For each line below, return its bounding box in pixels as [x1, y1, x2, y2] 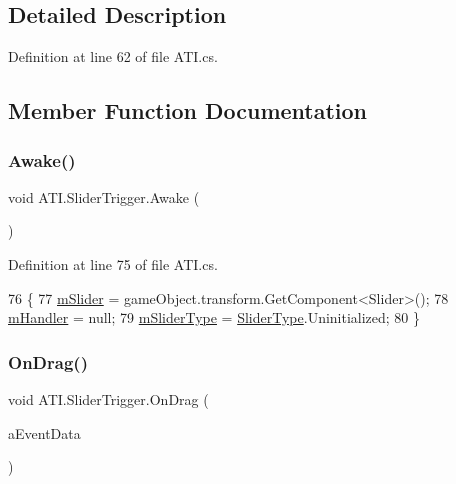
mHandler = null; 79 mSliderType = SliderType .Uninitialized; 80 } [8, 307, 421, 328]
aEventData [8, 422, 81, 443]
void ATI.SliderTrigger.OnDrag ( [8, 388, 209, 409]
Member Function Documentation [8, 95, 368, 126]
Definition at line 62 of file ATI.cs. [8, 46, 218, 67]
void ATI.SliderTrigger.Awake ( [8, 186, 200, 207]
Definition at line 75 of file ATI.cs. [8, 253, 218, 274]
